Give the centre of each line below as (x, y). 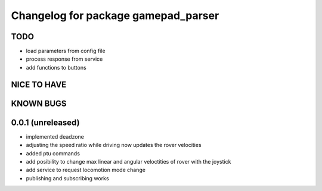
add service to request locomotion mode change (86, 170)
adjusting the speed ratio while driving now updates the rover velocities (114, 145)
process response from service (64, 59)
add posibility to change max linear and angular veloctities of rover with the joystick (129, 161)
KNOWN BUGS (39, 103)
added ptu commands (53, 153)
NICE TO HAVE (39, 84)
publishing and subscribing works (68, 178)
